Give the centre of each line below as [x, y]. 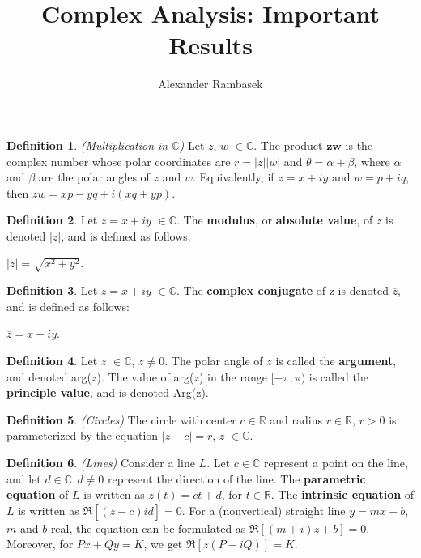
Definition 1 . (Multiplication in [87, 145]
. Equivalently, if [234, 177]
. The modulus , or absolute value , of [275, 220]
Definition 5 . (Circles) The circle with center [121, 419]
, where [372, 161]
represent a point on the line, [336, 462]
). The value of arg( [145, 376]
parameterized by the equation [83, 435]
